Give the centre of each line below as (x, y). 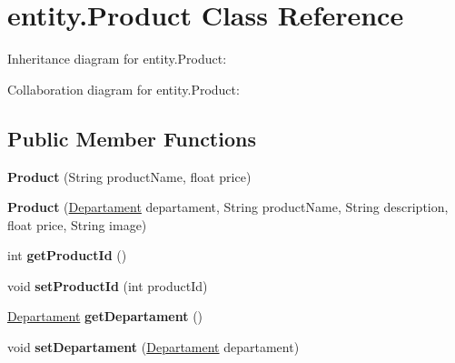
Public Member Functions (132, 138)
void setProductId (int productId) (108, 285)
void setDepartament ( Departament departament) (153, 347)
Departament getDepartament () (105, 316)
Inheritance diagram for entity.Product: (117, 59)
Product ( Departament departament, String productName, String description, (228, 207)
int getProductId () (67, 255)
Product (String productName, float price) (129, 176)
